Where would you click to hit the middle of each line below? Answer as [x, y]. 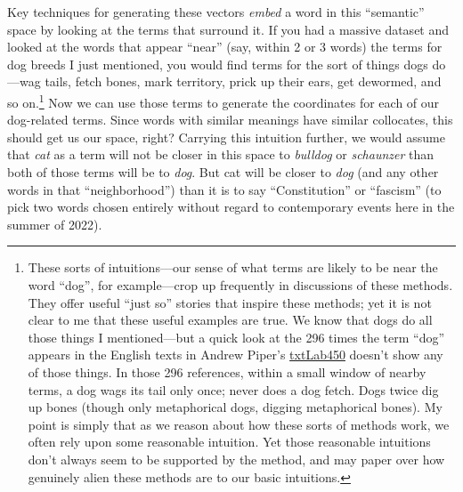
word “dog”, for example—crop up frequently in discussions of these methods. [240, 284]
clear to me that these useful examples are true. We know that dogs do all [230, 320]
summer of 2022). [55, 224]
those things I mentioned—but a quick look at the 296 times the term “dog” [236, 337]
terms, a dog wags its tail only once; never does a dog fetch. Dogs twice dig [233, 389]
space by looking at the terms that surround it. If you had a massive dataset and [228, 29]
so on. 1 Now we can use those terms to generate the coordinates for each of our [223, 101]
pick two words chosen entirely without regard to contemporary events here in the [231, 207]
